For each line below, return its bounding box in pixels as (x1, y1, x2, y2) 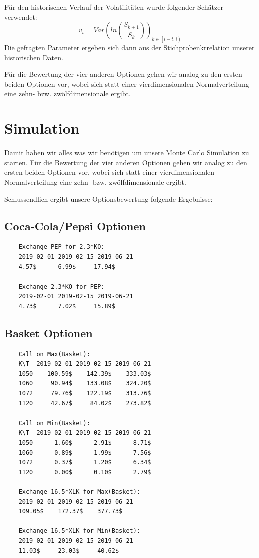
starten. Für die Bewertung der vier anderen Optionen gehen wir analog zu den (4, 157, 247, 167)
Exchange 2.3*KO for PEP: (18, 283, 105, 290)
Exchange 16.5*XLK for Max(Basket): (18, 488, 141, 495)
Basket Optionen (4, 325, 93, 340)
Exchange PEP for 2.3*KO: (18, 243, 105, 251)
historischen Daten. (4, 52, 63, 62)
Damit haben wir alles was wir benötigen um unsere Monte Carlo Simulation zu (4, 147, 249, 158)
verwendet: (4, 11, 37, 22)
